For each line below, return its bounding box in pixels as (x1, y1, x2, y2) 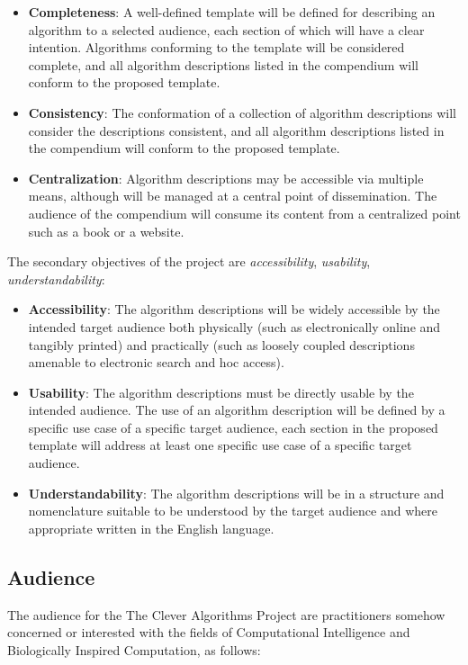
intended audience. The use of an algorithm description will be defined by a (28, 400, 445, 419)
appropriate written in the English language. (28, 518, 274, 537)
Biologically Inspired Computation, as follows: (7, 640, 261, 659)
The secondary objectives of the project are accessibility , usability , (7, 252, 371, 271)
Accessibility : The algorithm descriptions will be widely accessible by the (28, 300, 440, 319)
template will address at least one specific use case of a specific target (28, 436, 412, 454)
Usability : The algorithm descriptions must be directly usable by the (28, 382, 414, 401)
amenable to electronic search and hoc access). (28, 353, 284, 372)
